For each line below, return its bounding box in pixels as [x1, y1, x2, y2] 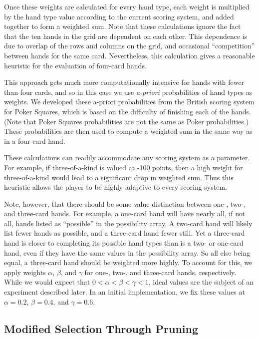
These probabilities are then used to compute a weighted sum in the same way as [4, 126, 253, 136]
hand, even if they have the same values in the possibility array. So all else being [4, 247, 251, 258]
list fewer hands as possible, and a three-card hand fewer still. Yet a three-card [4, 228, 245, 238]
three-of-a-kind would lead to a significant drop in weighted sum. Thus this [4, 172, 234, 182]
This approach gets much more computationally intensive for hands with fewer [4, 77, 245, 87]
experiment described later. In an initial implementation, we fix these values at [4, 287, 245, 297]
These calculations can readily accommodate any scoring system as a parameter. [4, 152, 250, 163]
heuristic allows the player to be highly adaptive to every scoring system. [4, 182, 227, 192]
